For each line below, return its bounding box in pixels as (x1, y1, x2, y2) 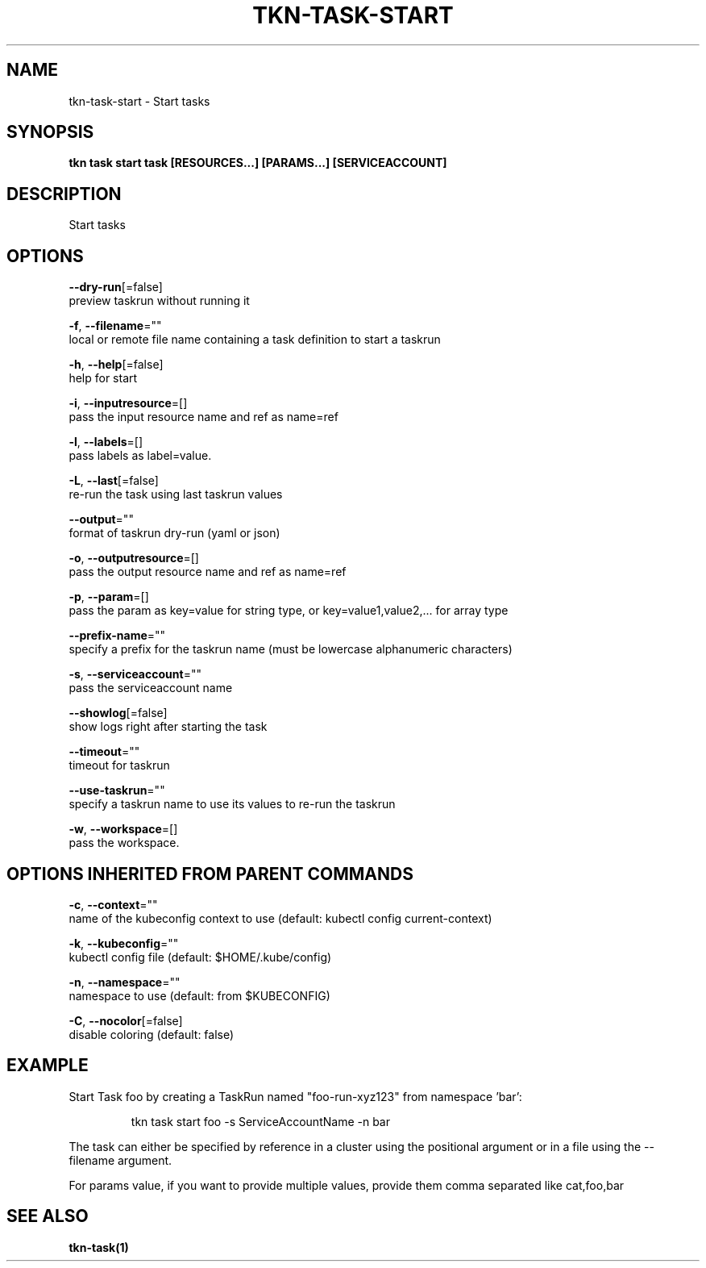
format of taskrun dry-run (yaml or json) (69, 526, 280, 540)
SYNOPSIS (6, 122, 94, 143)
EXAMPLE (6, 1055, 89, 1076)
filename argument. (69, 1153, 172, 1167)
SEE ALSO (6, 1206, 89, 1227)
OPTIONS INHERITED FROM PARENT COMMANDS (6, 863, 413, 884)
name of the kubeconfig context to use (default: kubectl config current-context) (69, 911, 492, 925)
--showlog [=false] (69, 706, 168, 720)
